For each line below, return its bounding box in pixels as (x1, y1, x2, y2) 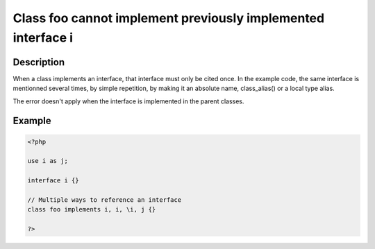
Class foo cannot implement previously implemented (12, 10, 325, 26)
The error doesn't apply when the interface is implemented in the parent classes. (12, 97, 244, 105)
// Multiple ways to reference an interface (27, 196, 182, 204)
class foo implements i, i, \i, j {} (27, 205, 156, 214)
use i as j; (27, 157, 69, 165)
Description (12, 56, 65, 68)
